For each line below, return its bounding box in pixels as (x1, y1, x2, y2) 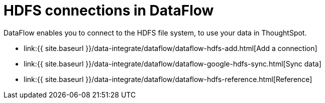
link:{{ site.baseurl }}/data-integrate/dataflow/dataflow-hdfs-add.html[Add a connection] (24, 43, 317, 52)
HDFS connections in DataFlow (4, 2, 214, 19)
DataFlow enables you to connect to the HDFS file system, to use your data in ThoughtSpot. (4, 28, 307, 37)
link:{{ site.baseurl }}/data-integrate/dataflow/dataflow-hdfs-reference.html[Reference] (24, 74, 312, 83)
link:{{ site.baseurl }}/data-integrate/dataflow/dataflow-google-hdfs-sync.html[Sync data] (24, 59, 321, 68)
